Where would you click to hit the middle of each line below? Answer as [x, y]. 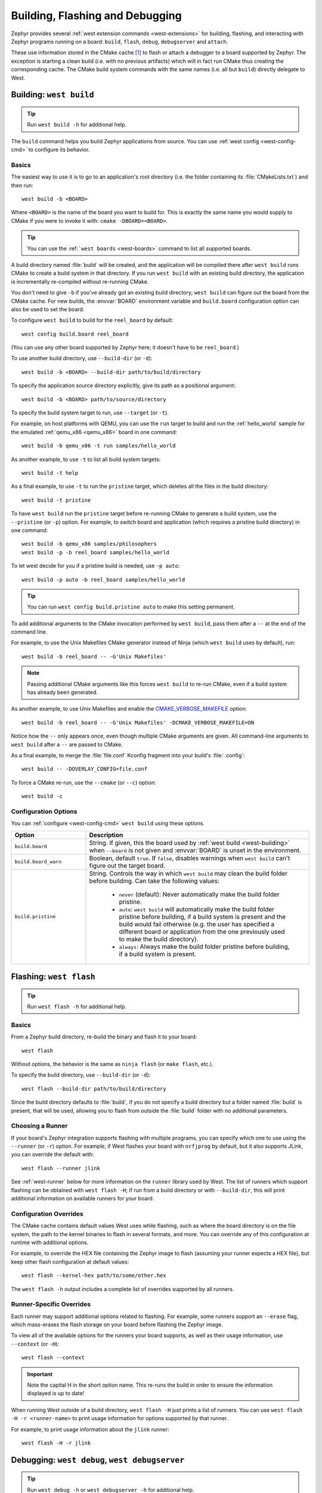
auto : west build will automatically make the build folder [196, 909]
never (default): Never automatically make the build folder [199, 894]
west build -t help [50, 473]
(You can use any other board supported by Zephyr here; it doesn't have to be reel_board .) [125, 348]
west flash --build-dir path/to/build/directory [94, 1089]
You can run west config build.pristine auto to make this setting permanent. [131, 607]
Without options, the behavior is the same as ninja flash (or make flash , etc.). [112, 1064]
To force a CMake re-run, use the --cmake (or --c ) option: [83, 782]
